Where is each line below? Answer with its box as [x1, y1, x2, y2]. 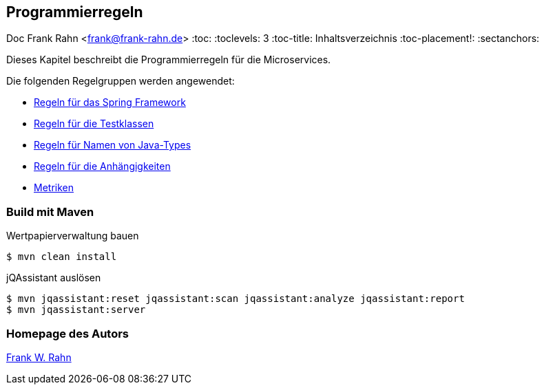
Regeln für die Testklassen [34, 118, 154, 130]
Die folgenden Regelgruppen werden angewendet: [6, 75, 235, 87]
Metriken [34, 182, 74, 194]
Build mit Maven [6, 204, 94, 219]
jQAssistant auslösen [6, 272, 101, 284]
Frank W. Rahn [6, 351, 72, 363]
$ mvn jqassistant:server [6, 304, 146, 316]
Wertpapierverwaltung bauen [6, 230, 139, 242]
